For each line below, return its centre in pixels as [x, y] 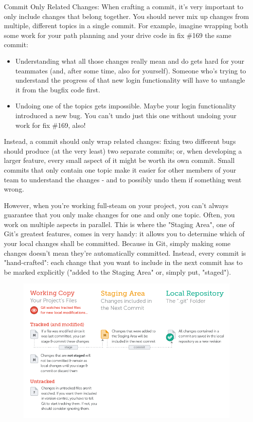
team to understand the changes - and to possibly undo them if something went [123, 179]
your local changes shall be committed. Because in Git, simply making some [117, 243]
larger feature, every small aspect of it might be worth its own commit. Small [119, 160]
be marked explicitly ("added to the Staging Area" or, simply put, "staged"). [117, 272]
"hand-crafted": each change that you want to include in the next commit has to [123, 262]
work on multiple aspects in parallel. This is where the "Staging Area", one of [119, 224]
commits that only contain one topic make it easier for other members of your [120, 169]
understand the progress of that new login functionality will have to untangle [130, 80]
